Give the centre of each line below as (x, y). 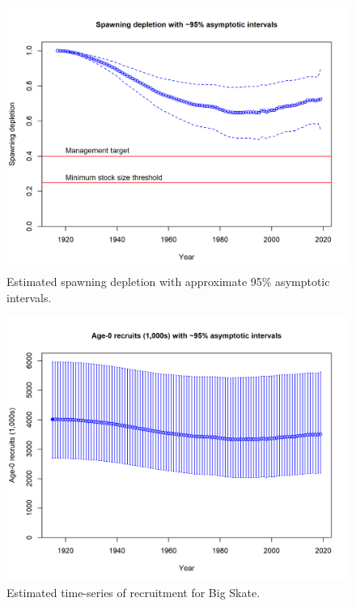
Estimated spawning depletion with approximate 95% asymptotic (168, 282)
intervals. (29, 298)
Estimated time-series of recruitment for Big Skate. (133, 593)
